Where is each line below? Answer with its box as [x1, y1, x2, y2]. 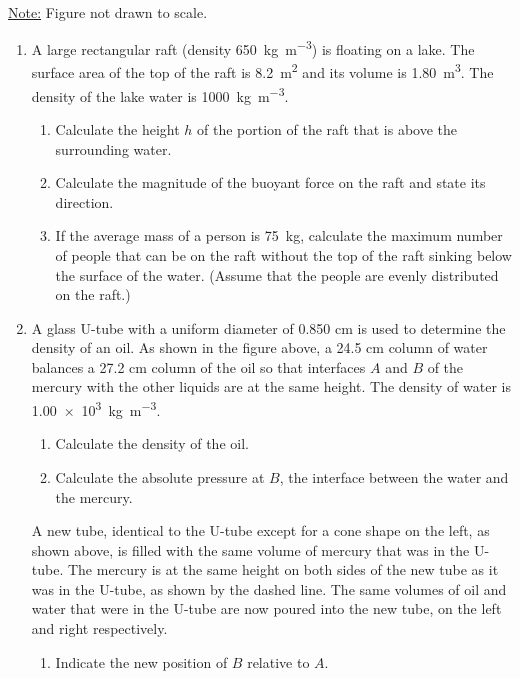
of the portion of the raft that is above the [197, 118, 458, 139]
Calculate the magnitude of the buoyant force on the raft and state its [55, 172, 486, 193]
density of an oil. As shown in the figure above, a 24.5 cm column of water [31, 337, 488, 358]
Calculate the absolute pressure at [55, 466, 265, 487]
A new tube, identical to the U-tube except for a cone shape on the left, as [31, 520, 490, 541]
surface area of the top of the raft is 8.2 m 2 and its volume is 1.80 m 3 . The [31, 59, 494, 83]
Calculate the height [55, 118, 180, 139]
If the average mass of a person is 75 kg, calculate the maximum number [55, 225, 503, 246]
